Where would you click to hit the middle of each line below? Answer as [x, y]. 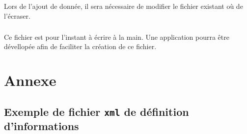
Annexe [30, 80]
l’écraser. [17, 15]
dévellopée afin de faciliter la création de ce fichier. [80, 46]
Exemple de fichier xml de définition [96, 111]
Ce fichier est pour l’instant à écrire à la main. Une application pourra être [117, 37]
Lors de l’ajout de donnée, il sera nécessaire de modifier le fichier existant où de [123, 6]
